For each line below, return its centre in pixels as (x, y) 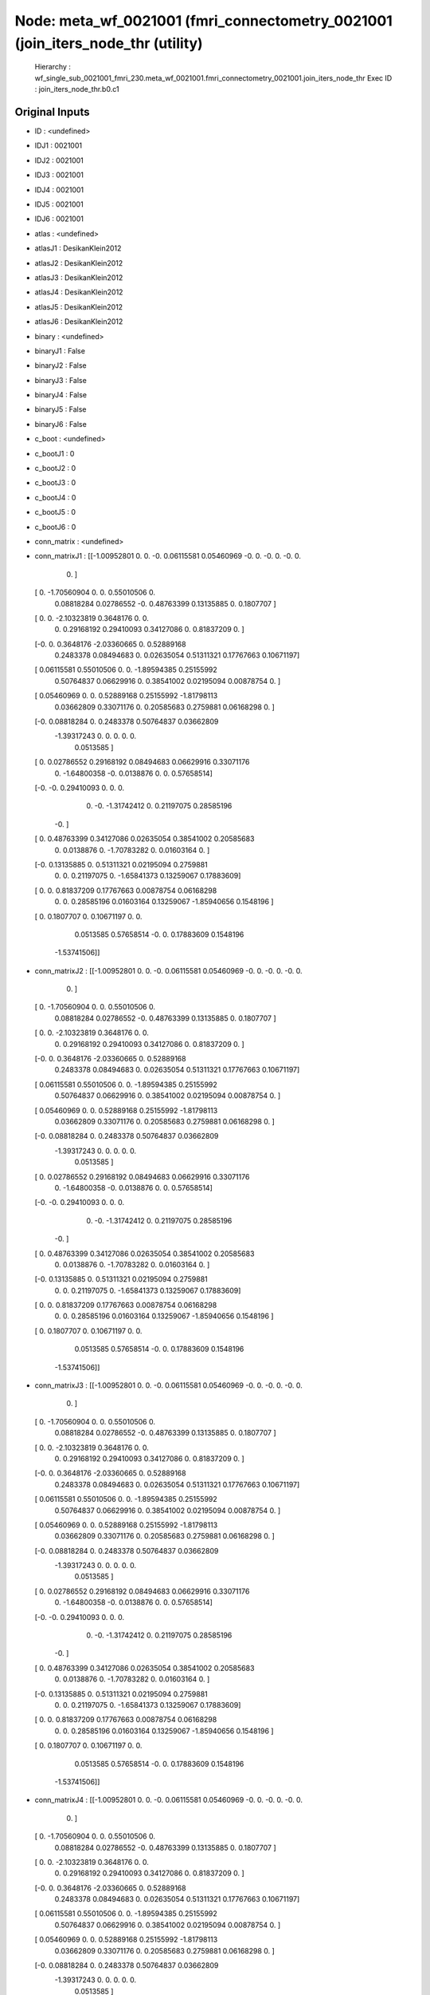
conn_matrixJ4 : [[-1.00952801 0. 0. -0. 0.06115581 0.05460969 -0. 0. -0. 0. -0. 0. (168, 1800)
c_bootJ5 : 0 (55, 512)
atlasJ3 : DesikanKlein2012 (79, 277)
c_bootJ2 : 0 (55, 468)
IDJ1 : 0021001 (59, 146)
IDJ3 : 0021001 (59, 175)
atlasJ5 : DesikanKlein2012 (79, 306)
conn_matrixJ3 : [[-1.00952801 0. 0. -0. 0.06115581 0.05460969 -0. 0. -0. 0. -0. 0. (168, 1385)
